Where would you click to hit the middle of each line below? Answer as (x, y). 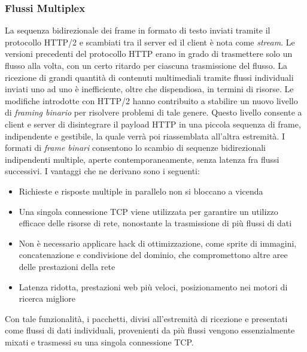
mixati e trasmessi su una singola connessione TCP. (99, 342)
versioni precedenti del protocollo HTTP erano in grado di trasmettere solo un (149, 54)
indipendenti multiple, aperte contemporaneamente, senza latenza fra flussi (142, 159)
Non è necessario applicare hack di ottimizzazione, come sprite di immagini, (158, 243)
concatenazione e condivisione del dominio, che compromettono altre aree (153, 255)
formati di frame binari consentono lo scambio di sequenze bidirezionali (135, 148)
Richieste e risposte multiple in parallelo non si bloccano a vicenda (141, 191)
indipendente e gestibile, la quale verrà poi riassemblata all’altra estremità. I (145, 136)
